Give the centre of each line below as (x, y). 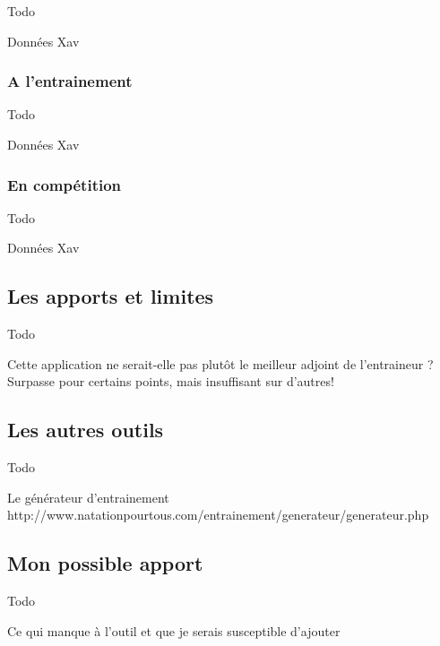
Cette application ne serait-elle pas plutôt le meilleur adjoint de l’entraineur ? (220, 363)
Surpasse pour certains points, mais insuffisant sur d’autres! (171, 381)
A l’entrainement (70, 81)
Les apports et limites (111, 296)
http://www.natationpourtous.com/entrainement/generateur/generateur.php (218, 515)
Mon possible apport (105, 563)
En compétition (65, 184)
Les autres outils (86, 430)
